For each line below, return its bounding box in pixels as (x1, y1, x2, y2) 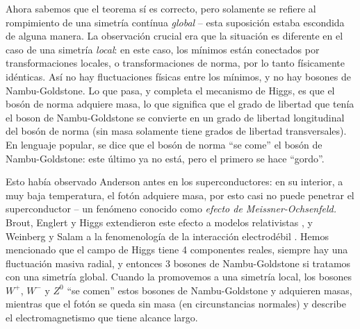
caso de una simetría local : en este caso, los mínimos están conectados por (6, 42, 320, 56)
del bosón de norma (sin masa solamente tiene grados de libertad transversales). (6, 124, 347, 138)
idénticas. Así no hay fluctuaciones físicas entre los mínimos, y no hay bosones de (6, 69, 351, 83)
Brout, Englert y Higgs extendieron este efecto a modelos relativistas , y (6, 214, 313, 229)
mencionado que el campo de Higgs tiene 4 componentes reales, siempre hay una (6, 242, 348, 257)
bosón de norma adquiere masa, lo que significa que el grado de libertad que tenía (6, 96, 354, 111)
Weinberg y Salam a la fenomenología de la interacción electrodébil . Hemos (6, 228, 329, 243)
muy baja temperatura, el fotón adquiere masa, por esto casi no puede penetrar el (6, 187, 354, 202)
